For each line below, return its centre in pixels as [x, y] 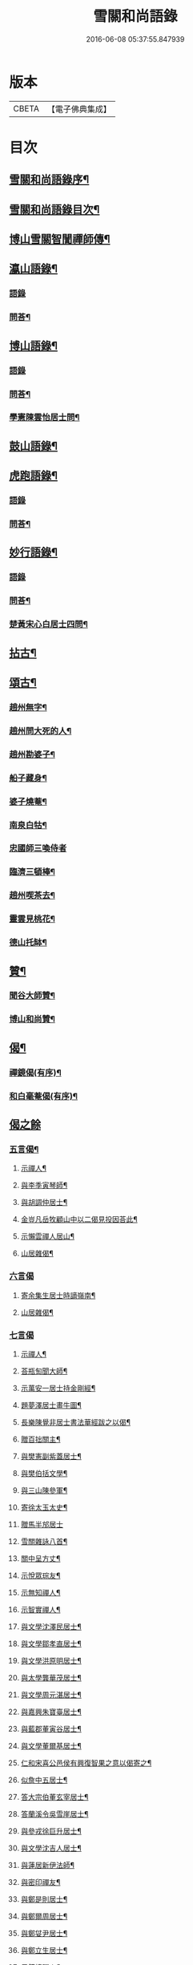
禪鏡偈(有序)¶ [35, 1073]
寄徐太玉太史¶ [44, 1507]
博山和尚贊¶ [32, 1019]
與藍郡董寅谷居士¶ [51, 1728]
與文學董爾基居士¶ [51, 1745]
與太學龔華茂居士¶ [51, 1677]
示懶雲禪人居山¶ [48, 1236]
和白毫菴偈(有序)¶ [44, 1096]
